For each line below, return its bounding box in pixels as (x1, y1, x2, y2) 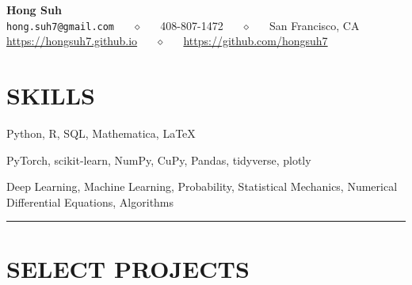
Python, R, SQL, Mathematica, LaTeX (6, 124, 196, 141)
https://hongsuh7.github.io (6, 32, 138, 49)
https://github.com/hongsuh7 (183, 32, 328, 49)
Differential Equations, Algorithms (6, 193, 174, 210)
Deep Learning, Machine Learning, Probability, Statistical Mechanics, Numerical (6, 178, 398, 195)
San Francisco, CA (269, 17, 360, 33)
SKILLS (6, 79, 95, 112)
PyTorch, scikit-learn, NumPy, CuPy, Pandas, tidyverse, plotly (6, 151, 311, 168)
